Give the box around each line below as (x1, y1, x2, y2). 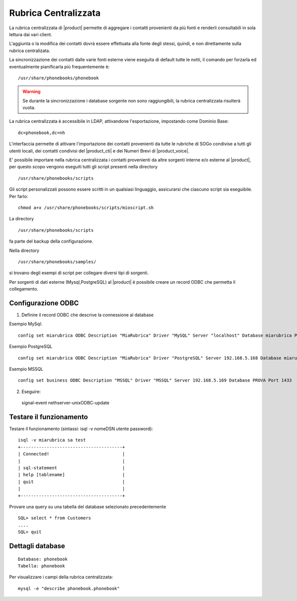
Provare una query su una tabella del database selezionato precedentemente (9, 503, 166, 509)
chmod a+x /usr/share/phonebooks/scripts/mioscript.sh (18, 204, 154, 210)
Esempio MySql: (9, 321, 43, 327)
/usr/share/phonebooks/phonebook (18, 75, 99, 81)
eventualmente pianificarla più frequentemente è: (9, 63, 110, 69)
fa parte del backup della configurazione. (9, 238, 94, 245)
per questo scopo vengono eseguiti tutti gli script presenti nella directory (9, 164, 158, 170)
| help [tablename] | (18, 472, 125, 478)
